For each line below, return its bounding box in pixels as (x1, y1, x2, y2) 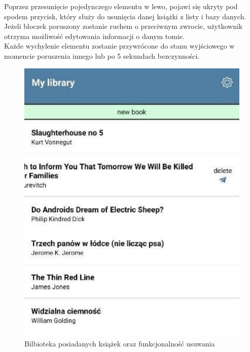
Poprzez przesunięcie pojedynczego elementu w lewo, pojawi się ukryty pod (4, 1, 238, 11)
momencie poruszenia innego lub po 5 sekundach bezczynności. (4, 50, 200, 61)
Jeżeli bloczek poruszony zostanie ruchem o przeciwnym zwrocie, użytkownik (4, 21, 243, 31)
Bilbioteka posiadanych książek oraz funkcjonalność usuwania (24, 338, 215, 348)
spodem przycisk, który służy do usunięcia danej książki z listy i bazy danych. (4, 11, 246, 21)
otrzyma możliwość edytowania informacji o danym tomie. (4, 30, 185, 41)
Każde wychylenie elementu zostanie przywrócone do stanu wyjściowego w (4, 41, 235, 51)
